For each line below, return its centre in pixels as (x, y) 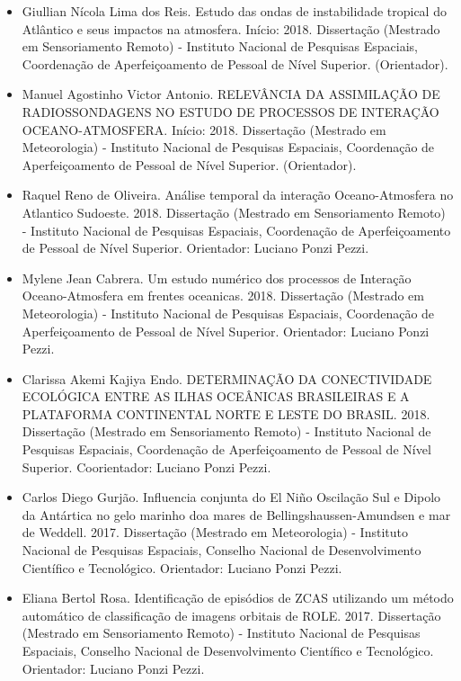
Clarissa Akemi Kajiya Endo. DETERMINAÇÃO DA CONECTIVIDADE (227, 378)
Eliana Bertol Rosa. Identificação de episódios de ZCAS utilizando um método (238, 598)
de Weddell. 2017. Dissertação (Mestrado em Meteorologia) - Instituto (215, 532)
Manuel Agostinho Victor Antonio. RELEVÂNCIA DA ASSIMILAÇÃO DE (231, 94)
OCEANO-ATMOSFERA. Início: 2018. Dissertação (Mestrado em (204, 129)
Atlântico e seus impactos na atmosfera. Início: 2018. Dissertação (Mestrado (231, 28)
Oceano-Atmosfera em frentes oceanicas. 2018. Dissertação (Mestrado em (223, 296)
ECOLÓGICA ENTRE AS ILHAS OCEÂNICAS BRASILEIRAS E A (216, 396)
